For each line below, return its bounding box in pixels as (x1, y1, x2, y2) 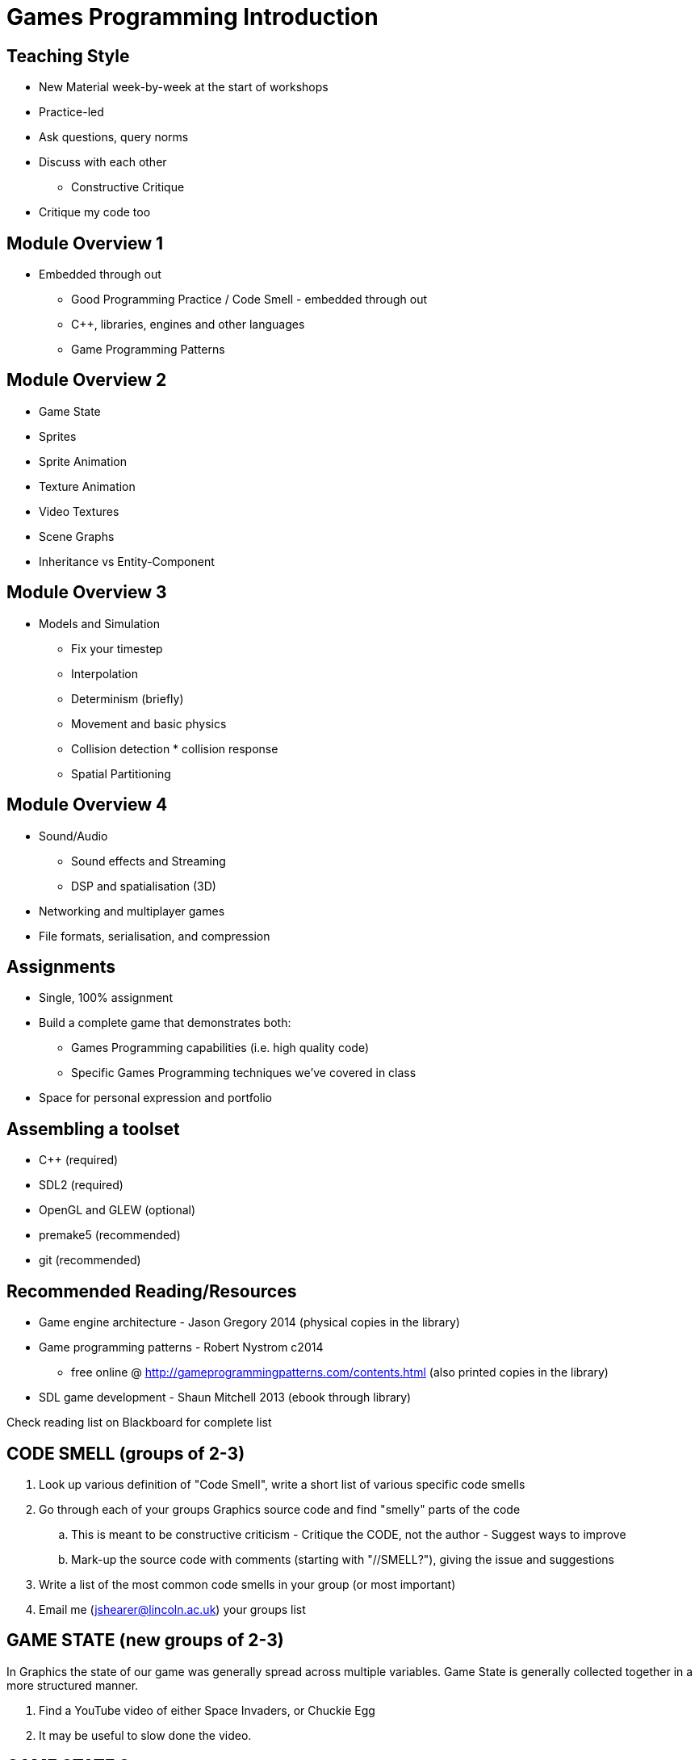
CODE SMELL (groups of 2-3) (6, 1443, 245, 1464)
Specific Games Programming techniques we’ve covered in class (71, 1066, 416, 1080)
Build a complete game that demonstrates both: (39, 1016, 291, 1030)
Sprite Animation (39, 454, 127, 468)
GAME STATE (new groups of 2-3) (6, 1630, 284, 1651)
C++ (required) (39, 1153, 119, 1167)
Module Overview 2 (6, 370, 167, 391)
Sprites (39, 429, 77, 443)
